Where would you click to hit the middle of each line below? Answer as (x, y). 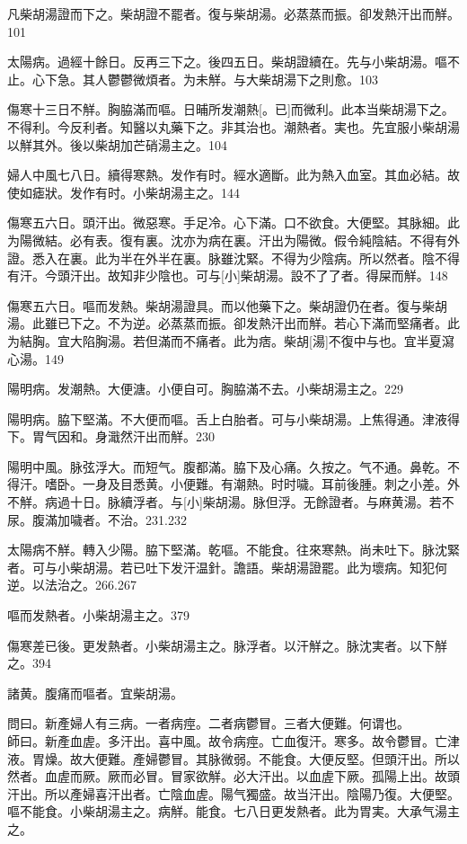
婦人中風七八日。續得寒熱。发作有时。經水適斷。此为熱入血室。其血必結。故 (233, 175)
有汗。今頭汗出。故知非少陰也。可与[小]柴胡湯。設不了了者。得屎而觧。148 (228, 275)
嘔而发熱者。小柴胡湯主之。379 (98, 615)
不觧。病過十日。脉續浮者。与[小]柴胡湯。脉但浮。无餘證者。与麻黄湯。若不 (231, 502)
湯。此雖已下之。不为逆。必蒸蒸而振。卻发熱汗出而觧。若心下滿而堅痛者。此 (233, 323)
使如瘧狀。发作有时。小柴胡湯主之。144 (123, 192)
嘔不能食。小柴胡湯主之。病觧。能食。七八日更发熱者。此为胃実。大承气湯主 (233, 811)
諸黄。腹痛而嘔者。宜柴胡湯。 (95, 693)
